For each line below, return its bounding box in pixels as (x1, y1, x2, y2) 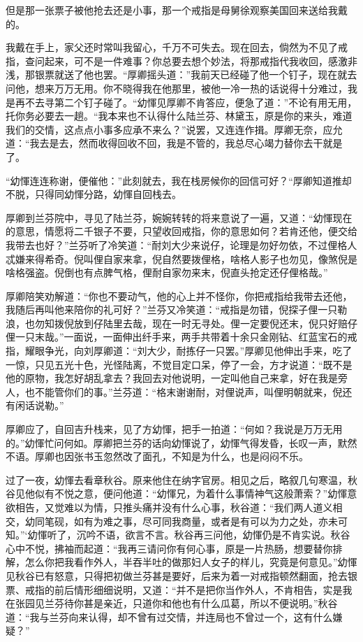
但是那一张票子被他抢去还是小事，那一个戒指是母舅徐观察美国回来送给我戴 (6, 3, 348, 17)
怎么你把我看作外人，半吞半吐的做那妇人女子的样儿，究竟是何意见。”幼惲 (24, 555, 357, 569)
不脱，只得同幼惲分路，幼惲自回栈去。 (6, 187, 181, 201)
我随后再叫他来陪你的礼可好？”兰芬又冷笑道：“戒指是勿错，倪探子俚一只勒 (6, 302, 348, 317)
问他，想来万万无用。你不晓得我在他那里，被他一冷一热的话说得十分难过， (6, 80, 348, 95)
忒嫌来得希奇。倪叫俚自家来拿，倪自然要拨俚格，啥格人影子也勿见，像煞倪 (6, 251, 348, 266)
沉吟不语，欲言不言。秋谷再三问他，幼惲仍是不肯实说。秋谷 (76, 527, 350, 542)
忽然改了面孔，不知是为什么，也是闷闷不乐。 (103, 449, 309, 464)
